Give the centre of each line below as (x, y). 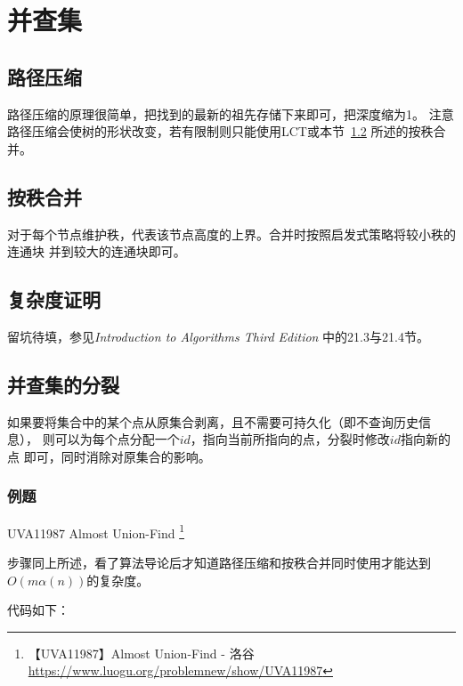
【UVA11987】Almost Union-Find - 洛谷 (141, 653)
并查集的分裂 (63, 384)
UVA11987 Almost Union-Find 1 (96, 531)
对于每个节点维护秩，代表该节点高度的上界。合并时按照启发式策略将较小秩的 (231, 234)
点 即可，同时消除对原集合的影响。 (109, 456)
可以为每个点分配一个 (117, 439)
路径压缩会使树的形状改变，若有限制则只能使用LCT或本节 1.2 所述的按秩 (220, 131)
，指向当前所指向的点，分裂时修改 (290, 439)
